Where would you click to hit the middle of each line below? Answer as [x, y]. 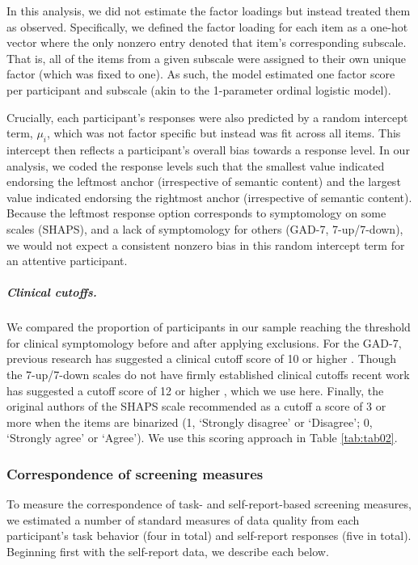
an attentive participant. [67, 261]
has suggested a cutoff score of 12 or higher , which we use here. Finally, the [195, 390]
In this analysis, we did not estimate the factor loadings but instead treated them [209, 11]
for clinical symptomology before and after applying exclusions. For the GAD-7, [204, 342]
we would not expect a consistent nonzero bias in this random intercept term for [206, 245]
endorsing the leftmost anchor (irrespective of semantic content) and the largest [204, 181]
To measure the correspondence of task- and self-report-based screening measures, [209, 504]
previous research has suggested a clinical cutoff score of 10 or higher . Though [202, 358]
